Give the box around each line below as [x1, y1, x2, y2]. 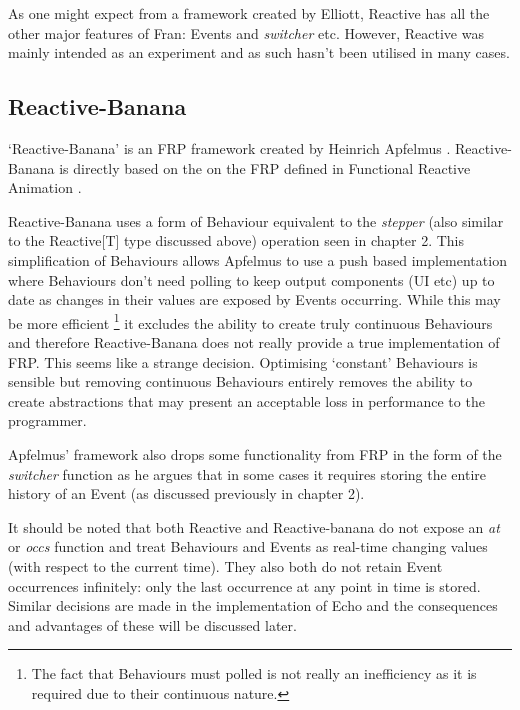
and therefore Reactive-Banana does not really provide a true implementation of [8, 331, 500, 352]
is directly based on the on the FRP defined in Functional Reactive [59, 157, 471, 178]
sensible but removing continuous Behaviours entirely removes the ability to [8, 371, 473, 392]
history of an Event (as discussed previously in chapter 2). [8, 483, 365, 504]
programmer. [8, 410, 87, 431]
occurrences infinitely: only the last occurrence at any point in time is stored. [8, 575, 481, 596]
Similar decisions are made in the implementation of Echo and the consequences [8, 595, 498, 616]
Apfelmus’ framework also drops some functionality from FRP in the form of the [8, 443, 502, 464]
